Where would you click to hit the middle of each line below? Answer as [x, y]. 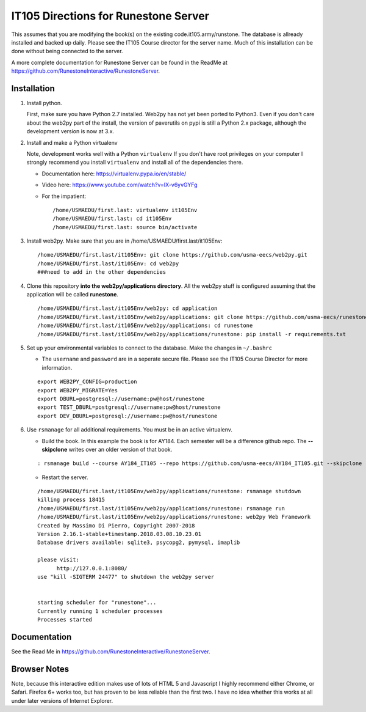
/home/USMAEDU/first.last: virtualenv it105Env [125, 210]
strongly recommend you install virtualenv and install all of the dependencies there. [135, 163]
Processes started [65, 619]
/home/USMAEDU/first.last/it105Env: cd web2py [108, 263]
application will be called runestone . [73, 295]
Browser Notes [40, 669]
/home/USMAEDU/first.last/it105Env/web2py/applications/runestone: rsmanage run [161, 508]
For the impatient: [64, 196]
